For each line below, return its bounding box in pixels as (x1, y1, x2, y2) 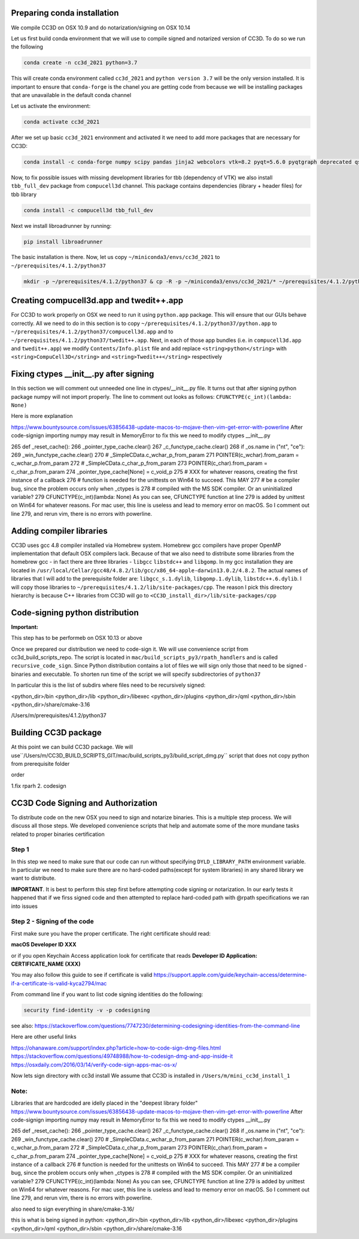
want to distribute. (11, 874, 56, 882)
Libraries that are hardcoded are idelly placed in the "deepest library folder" (11, 1099, 198, 1106)
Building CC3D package (11, 727, 102, 738)
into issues (11, 903, 38, 910)
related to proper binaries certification (11, 831, 105, 838)
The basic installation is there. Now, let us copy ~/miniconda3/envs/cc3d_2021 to (11, 254, 221, 261)
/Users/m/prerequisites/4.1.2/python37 (11, 712, 107, 719)
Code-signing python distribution (11, 608, 139, 618)
